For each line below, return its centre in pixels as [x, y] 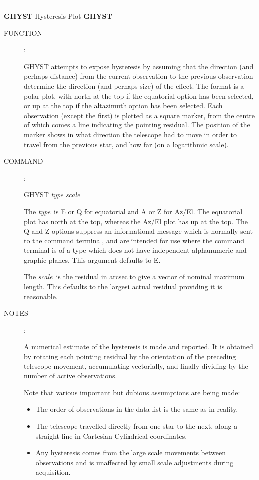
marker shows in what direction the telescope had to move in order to [130, 134]
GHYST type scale [52, 194]
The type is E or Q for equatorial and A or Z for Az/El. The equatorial [133, 211]
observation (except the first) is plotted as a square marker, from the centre [139, 115]
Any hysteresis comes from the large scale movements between [130, 452]
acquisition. [53, 472]
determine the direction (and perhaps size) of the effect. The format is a [134, 85]
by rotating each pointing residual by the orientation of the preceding [130, 356]
